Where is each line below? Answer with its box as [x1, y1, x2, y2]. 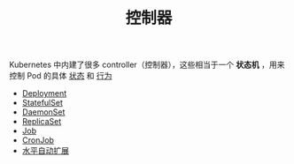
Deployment [21, 88, 67, 99]
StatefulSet [21, 98, 64, 108]
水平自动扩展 [21, 145, 69, 156]
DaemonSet [21, 107, 66, 117]
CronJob [21, 135, 55, 145]
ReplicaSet [21, 116, 62, 127]
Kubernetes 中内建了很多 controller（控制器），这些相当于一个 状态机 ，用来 [9, 59, 285, 71]
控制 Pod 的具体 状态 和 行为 [9, 71, 112, 81]
